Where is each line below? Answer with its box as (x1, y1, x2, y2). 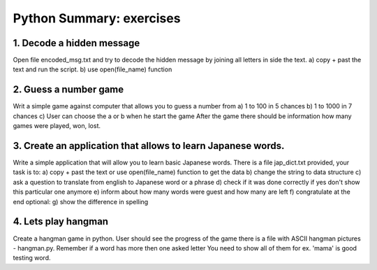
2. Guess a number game (13, 84, 124, 96)
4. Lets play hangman (13, 215, 108, 227)
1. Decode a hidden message (13, 37, 140, 49)
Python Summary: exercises (13, 10, 181, 26)
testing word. (13, 254, 52, 262)
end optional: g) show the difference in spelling (13, 197, 149, 206)
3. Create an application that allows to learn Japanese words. (13, 140, 285, 152)
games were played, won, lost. (13, 122, 101, 130)
